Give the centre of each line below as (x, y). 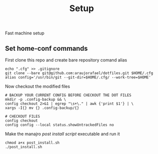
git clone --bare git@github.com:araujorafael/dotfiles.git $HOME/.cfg (79, 73)
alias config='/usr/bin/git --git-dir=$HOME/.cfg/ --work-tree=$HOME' (78, 77)
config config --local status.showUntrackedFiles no (60, 125)
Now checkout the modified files (38, 86)
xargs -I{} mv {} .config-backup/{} (42, 108)
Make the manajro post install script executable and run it (62, 134)
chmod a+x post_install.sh (32, 143)
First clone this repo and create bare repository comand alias (66, 60)
